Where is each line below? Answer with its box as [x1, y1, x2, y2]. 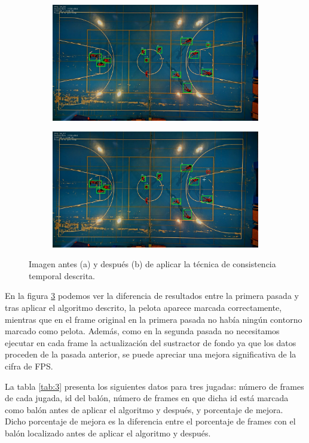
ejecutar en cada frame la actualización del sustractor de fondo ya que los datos [5, 336, 296, 349]
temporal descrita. [29, 269, 95, 282]
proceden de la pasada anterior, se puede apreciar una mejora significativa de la [5, 348, 296, 360]
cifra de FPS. [5, 359, 53, 372]
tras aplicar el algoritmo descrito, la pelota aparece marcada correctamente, [5, 301, 282, 313]
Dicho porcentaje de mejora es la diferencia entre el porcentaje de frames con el [5, 415, 296, 427]
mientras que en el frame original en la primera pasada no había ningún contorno [5, 313, 302, 325]
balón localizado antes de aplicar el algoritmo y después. [5, 426, 211, 439]
